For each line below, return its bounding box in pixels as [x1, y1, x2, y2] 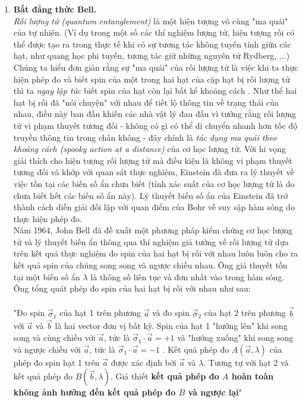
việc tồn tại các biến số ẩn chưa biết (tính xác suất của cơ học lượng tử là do [13, 177, 295, 189]
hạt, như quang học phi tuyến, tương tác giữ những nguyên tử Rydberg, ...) [13, 49, 290, 62]
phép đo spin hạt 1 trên [13, 356, 100, 368]
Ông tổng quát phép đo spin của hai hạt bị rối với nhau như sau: [13, 282, 251, 295]
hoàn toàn [231, 370, 274, 382]
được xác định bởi [111, 356, 176, 368]
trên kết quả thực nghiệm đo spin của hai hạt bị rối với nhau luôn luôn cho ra [13, 247, 298, 259]
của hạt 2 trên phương [204, 306, 286, 319]
